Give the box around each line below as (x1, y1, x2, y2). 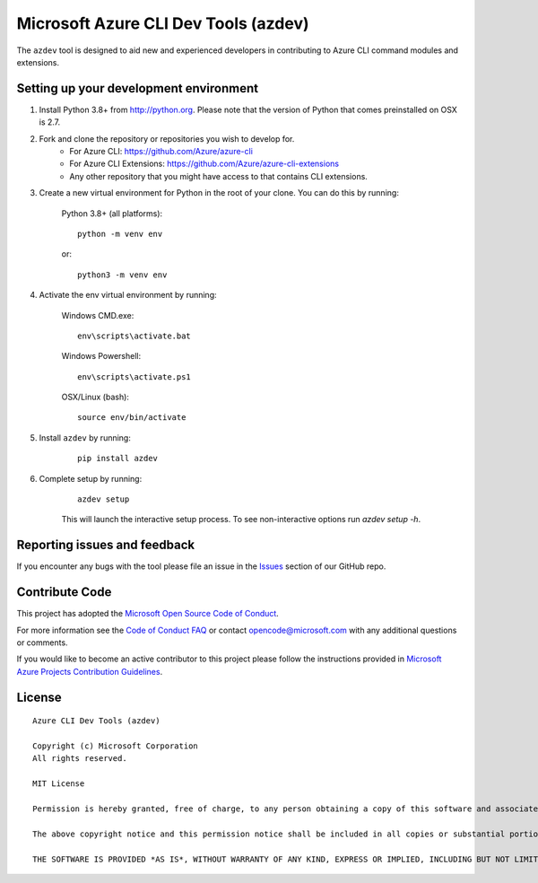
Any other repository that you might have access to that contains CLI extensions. (69, 170, 368, 181)
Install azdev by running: (39, 432, 132, 443)
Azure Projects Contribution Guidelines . (16, 666, 163, 677)
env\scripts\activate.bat (77, 330, 192, 341)
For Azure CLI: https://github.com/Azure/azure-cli (69, 146, 253, 157)
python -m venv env (77, 229, 163, 239)
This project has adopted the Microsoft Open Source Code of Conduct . (16, 608, 280, 619)
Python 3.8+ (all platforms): (61, 207, 163, 219)
